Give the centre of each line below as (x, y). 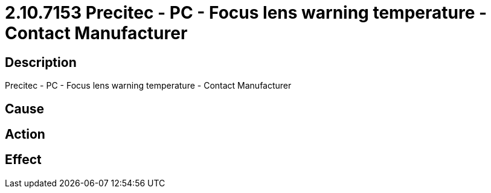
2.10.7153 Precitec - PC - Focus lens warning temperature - (246, 13)
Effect (23, 160)
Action (25, 134)
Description (41, 62)
